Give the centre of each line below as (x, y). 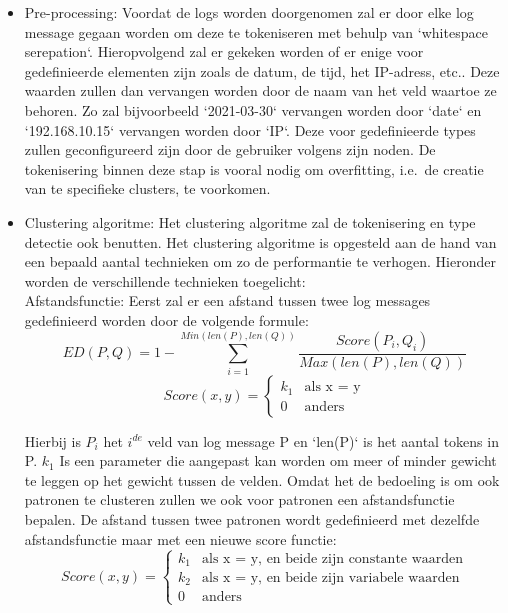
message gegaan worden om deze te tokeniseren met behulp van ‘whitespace (256, 31)
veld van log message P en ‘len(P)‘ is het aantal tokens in (323, 440)
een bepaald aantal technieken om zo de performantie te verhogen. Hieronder (260, 261)
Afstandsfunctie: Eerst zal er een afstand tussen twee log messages (227, 300)
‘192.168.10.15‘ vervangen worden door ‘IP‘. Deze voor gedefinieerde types (250, 129)
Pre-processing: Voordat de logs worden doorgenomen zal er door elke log (249, 12)
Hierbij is (52, 440)
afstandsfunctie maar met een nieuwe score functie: (180, 538)
